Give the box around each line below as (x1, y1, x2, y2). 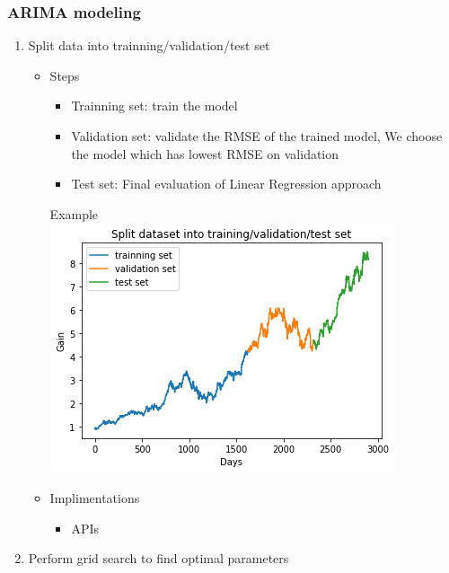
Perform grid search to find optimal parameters (28, 549, 289, 568)
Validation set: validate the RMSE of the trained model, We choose (71, 127, 443, 145)
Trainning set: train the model (71, 96, 238, 115)
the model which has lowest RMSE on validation (71, 144, 339, 163)
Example (49, 204, 99, 223)
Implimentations (49, 488, 140, 507)
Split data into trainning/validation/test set (28, 36, 270, 55)
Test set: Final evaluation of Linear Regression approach (71, 174, 382, 193)
